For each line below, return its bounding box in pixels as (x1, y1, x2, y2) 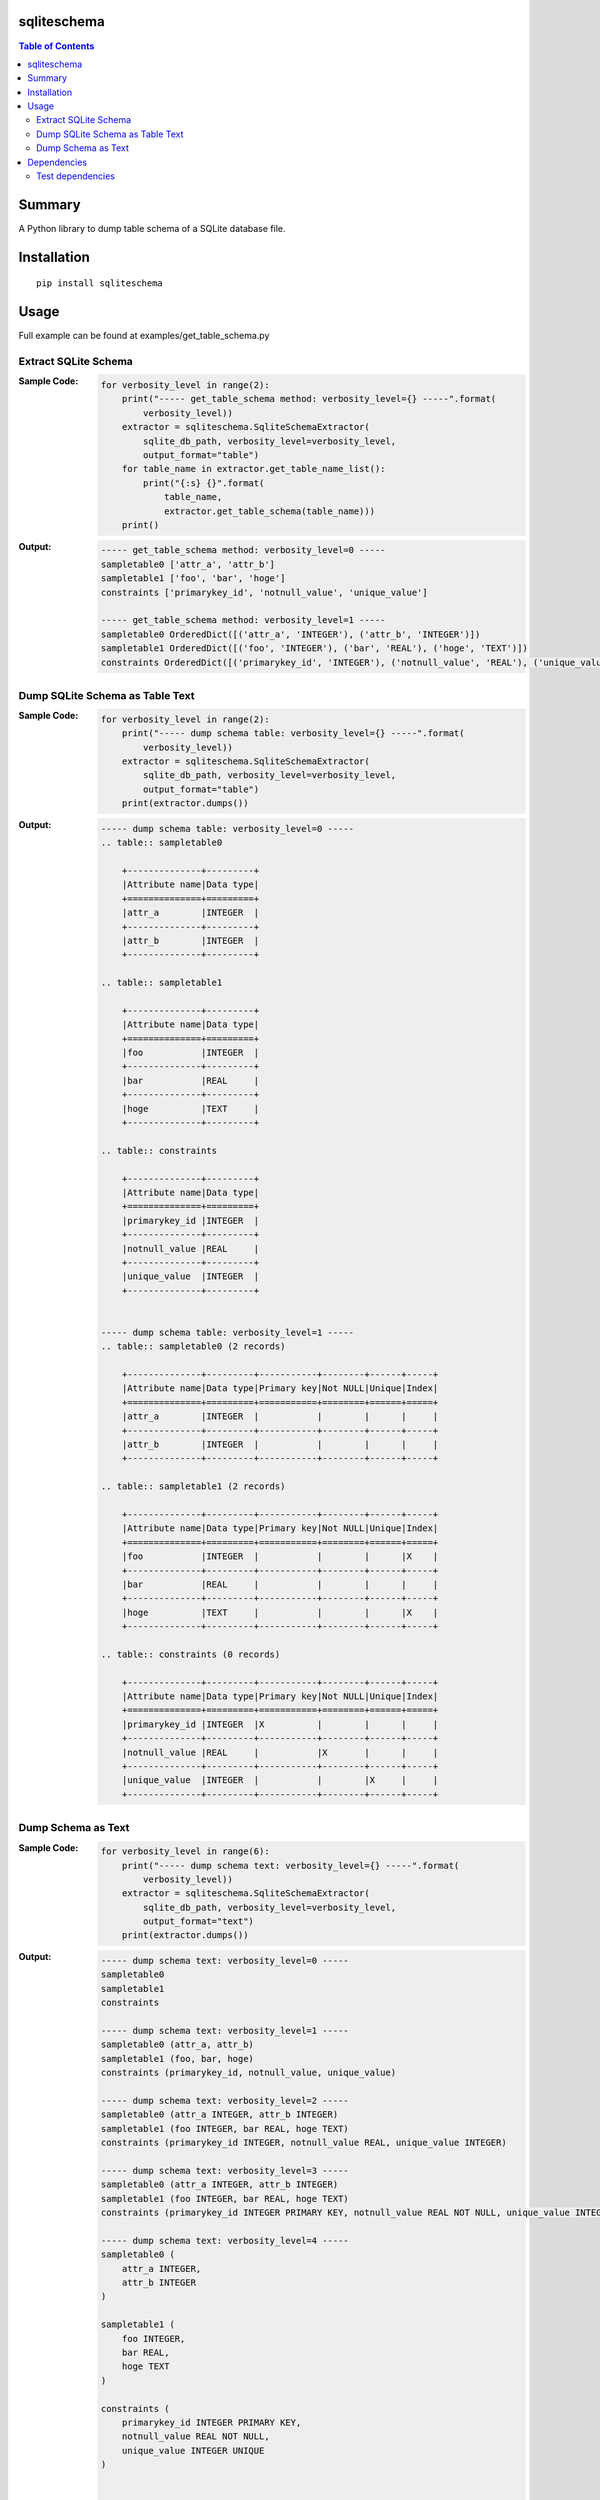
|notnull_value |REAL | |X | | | (121, 1746, 439, 1758)
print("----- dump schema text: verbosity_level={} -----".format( (121, 1860, 460, 1871)
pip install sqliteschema (36, 278, 164, 289)
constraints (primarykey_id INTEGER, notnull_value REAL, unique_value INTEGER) (100, 2137, 507, 2149)
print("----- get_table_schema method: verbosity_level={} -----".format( (121, 393, 497, 405)
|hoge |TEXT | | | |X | (121, 1606, 439, 1618)
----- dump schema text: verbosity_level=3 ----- (100, 2165, 349, 2176)
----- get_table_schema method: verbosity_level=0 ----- (100, 545, 386, 556)
